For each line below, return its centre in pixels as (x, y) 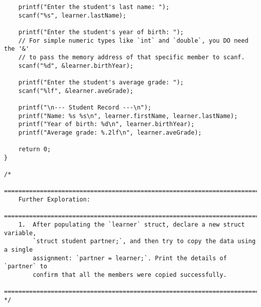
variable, (20, 233)
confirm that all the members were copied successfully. (130, 275)
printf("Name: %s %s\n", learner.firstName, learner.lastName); (128, 116)
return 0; (35, 149)
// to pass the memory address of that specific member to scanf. (132, 57)
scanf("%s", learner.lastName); (72, 15)
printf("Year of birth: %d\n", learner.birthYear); (106, 124)
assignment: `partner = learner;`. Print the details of (130, 258)
